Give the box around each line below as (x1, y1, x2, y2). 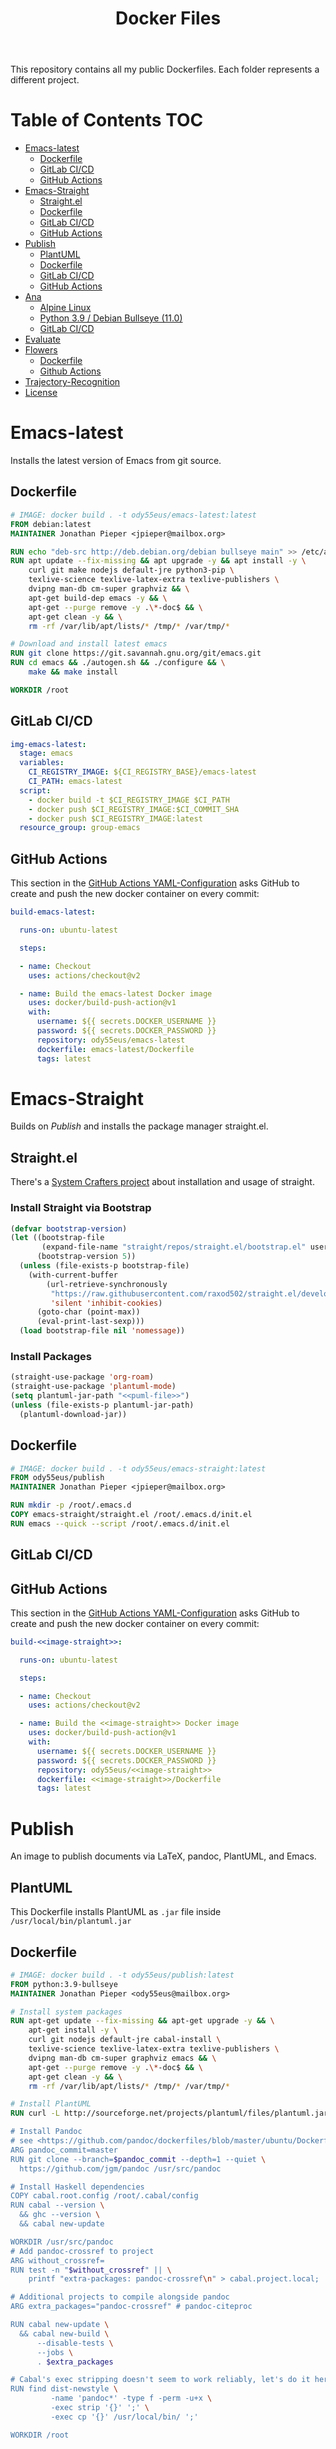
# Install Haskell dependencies (10, 2182, 145, 2192)
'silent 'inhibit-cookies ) (50, 1298, 163, 1308)
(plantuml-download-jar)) (19, 1409, 128, 1419)
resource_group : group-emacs (19, 823, 141, 833)
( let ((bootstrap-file (10, 1233, 105, 1243)
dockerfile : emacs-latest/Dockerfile (36, 1044, 195, 1054)
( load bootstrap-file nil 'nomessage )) (19, 1326, 186, 1336)
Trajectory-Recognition (24, 376, 121, 388)
